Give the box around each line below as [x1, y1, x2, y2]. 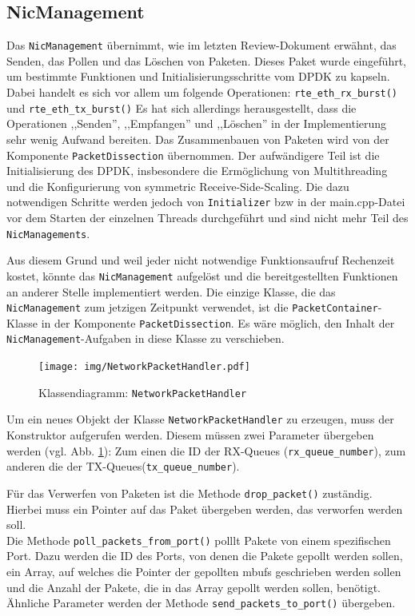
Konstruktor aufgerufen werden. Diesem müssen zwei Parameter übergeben [6, 427, 374, 443]
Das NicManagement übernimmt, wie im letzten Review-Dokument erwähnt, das [6, 37, 397, 54]
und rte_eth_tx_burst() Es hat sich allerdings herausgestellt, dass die [6, 99, 357, 116]
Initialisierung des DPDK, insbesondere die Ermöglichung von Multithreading [6, 162, 388, 179]
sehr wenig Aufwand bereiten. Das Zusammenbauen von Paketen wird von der [6, 130, 389, 147]
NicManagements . [6, 225, 90, 241]
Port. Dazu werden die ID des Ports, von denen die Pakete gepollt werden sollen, [6, 547, 403, 564]
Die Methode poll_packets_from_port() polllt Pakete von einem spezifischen [6, 531, 391, 548]
